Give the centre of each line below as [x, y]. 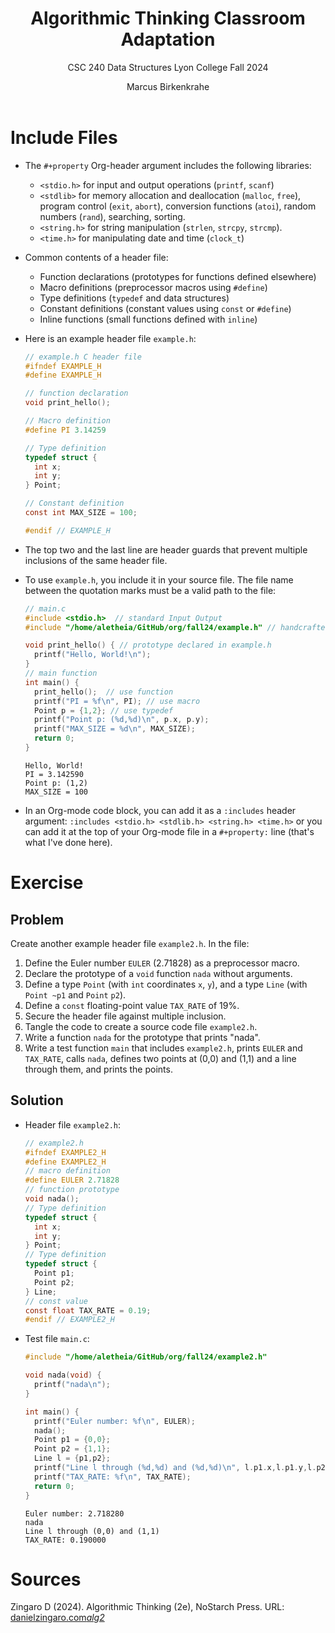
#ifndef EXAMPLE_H [63, 366]
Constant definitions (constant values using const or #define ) [165, 308]
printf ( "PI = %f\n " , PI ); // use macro [117, 701]
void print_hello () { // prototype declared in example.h [148, 645]
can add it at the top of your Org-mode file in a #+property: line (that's [169, 831]
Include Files [64, 137]
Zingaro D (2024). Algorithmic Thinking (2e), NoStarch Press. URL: [147, 1607]
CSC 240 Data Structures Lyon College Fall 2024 [168, 67]
